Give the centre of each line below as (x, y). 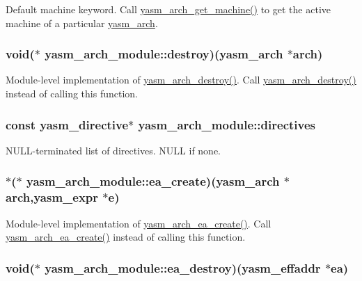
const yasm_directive (67, 124)
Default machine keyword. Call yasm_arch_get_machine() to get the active (168, 9)
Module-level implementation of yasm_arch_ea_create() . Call (139, 223)
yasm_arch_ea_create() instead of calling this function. (126, 237)
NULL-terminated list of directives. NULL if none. (113, 150)
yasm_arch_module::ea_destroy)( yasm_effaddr (183, 267)
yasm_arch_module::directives (227, 124)
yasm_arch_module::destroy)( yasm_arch (164, 54)
